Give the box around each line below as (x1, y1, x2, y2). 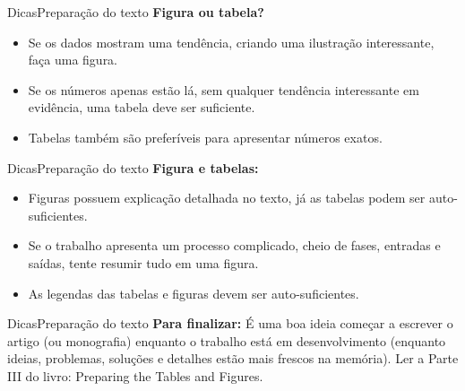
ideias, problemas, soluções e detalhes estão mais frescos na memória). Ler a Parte (7, 349, 459, 368)
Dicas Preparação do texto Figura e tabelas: (7, 158, 259, 177)
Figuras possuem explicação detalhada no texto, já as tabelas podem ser (28, 188, 426, 207)
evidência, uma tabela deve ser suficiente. (28, 98, 255, 117)
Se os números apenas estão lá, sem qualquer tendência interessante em (28, 80, 419, 99)
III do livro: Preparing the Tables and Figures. (7, 366, 263, 385)
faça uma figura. (28, 50, 118, 69)
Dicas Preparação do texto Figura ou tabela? (7, 3, 264, 21)
